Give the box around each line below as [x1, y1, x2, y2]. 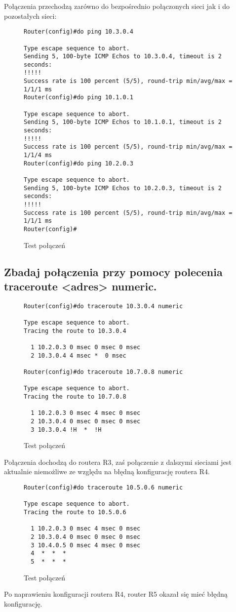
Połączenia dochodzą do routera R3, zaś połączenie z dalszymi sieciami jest [4, 456, 232, 467]
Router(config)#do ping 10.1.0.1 [24, 94, 133, 101]
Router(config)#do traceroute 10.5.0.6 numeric [24, 484, 183, 491]
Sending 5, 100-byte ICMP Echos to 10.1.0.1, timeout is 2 [24, 119, 222, 126]
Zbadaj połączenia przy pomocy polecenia [4, 264, 223, 279]
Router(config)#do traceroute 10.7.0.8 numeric [24, 368, 183, 376]
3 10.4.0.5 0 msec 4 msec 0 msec [31, 541, 141, 549]
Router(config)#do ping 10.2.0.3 [24, 160, 133, 167]
